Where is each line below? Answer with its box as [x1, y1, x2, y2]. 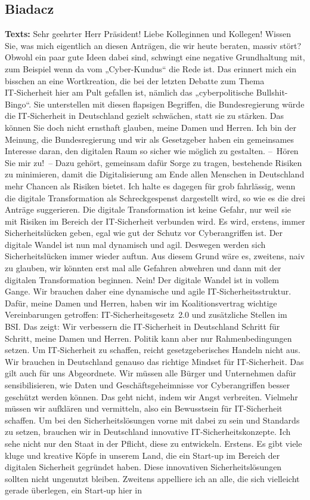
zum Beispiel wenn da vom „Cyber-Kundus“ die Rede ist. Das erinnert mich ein [5, 62, 297, 75]
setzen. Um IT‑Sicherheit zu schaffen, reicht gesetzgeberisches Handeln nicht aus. [5, 343, 300, 356]
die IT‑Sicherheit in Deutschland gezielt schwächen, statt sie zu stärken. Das [5, 109, 284, 122]
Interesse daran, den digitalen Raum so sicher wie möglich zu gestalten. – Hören [5, 145, 299, 157]
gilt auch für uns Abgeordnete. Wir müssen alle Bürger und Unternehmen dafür [5, 367, 296, 379]
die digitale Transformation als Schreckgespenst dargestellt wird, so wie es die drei [5, 191, 305, 204]
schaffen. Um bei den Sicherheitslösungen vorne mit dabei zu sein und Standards [5, 413, 300, 426]
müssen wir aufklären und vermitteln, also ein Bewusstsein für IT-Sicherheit [5, 402, 283, 415]
